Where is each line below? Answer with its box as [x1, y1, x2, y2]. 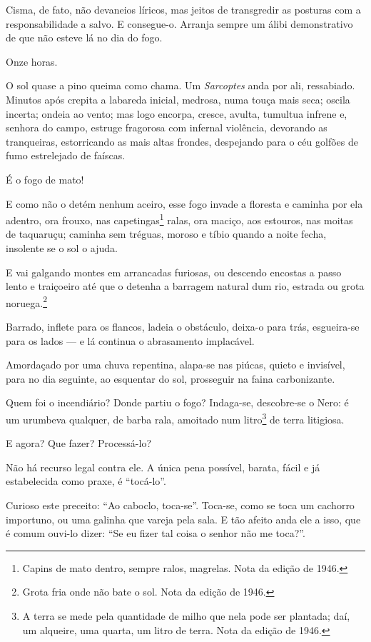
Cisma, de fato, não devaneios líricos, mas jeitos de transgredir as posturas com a [6, 2, 361, 16]
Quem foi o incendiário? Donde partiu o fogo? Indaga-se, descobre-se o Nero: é [6, 395, 349, 410]
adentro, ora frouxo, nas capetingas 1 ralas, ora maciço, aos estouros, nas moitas [6, 211, 353, 227]
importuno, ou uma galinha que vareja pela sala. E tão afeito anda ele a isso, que [6, 511, 361, 526]
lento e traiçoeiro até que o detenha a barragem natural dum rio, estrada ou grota [6, 279, 365, 294]
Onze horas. [6, 54, 58, 69]
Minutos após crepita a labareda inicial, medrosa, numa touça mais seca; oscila [6, 91, 350, 106]
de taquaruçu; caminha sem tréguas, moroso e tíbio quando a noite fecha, [6, 226, 327, 241]
